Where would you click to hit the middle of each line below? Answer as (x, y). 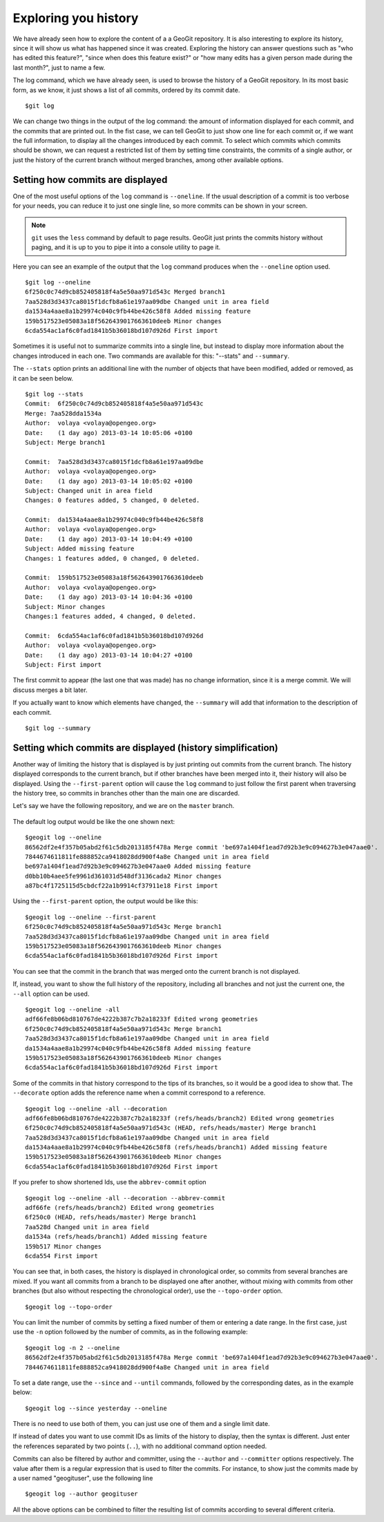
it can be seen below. (43, 378)
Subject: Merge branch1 (65, 442)
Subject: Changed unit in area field (89, 491)
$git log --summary (58, 728)
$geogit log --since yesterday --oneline (96, 1408)
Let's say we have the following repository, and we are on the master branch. (124, 806)
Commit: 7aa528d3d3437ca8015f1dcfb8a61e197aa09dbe (114, 462)
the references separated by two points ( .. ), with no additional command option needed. (140, 1446)
